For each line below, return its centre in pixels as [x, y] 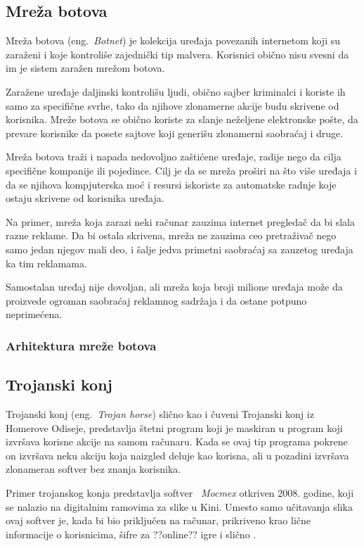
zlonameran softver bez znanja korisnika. [93, 469]
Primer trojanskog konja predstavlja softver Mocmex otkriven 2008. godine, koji [180, 492]
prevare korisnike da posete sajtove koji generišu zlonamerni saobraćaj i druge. [175, 133]
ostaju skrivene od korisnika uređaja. [85, 198]
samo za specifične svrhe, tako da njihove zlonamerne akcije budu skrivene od [173, 105]
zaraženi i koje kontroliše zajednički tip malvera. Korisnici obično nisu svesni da [177, 54]
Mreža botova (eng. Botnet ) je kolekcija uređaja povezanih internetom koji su [173, 40]
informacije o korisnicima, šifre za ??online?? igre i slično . [131, 534]
